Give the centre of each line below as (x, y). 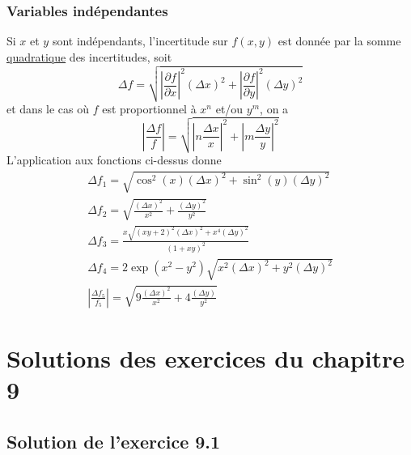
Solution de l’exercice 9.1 (114, 441)
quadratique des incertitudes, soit (89, 56)
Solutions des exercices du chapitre (206, 358)
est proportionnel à (149, 108)
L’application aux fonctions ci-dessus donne (114, 160)
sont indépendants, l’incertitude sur (140, 41)
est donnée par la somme (339, 41)
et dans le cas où (48, 108)
